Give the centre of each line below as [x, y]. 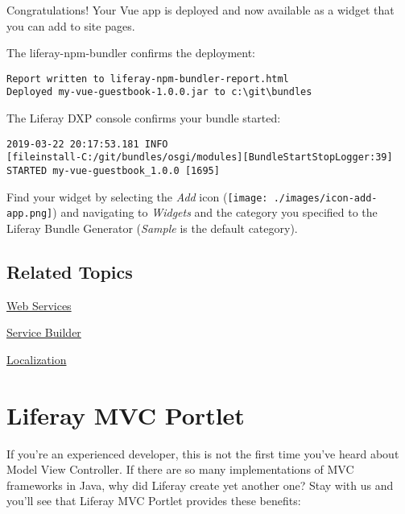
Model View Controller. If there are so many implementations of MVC [180, 469]
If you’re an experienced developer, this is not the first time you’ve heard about [203, 453]
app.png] [30, 214]
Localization [37, 359]
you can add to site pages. [71, 25]
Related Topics [70, 271]
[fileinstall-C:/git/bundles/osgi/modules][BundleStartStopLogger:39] [200, 158]
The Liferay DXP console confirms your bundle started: [144, 118]
